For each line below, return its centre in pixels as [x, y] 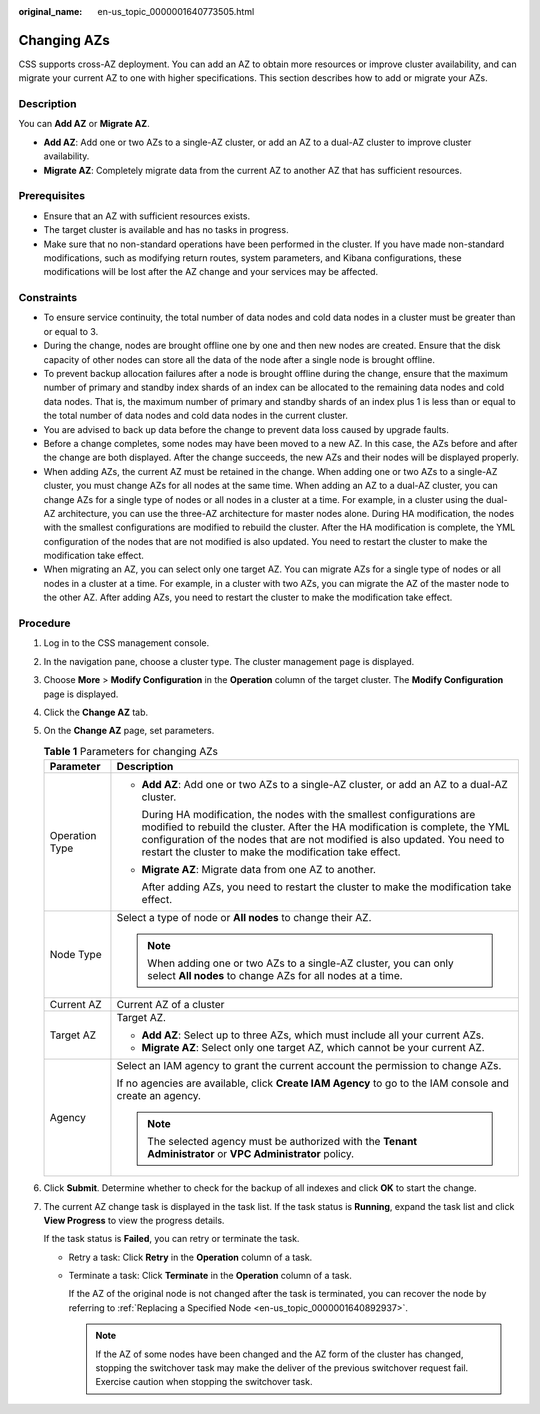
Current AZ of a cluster [170, 1005]
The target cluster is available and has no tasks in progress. [166, 230]
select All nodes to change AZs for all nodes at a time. [275, 976]
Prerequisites [51, 196]
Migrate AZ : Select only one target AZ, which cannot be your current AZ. [313, 1048]
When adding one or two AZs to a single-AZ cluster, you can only [300, 963]
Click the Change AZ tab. [96, 712]
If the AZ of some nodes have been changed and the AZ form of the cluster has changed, [279, 1354]
